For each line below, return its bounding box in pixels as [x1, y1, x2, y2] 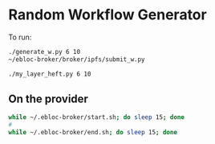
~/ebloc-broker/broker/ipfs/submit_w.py [8, 55, 146, 64]
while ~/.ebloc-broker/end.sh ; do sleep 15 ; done [8, 129, 178, 137]
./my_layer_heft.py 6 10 [8, 70, 91, 78]
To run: [8, 32, 32, 42]
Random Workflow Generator [8, 6, 207, 24]
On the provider [8, 92, 88, 105]
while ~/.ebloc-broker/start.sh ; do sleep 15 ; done [8, 113, 185, 121]
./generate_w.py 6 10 [8, 47, 81, 56]
